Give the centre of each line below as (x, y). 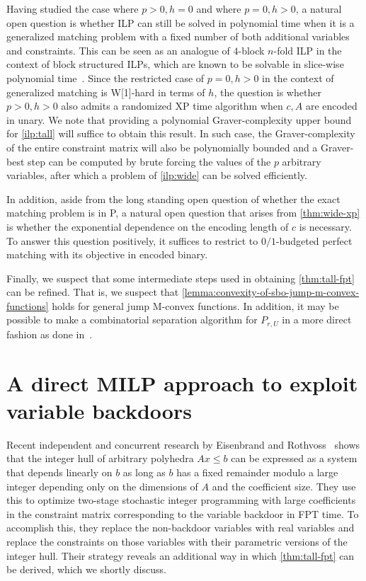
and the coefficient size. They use (284, 486)
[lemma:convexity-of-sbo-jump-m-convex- (270, 292)
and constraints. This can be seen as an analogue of (118, 50)
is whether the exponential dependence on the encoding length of (148, 226)
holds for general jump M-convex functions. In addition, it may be (195, 305)
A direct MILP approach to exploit (182, 382)
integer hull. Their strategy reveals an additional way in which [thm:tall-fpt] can (181, 555)
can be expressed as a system (294, 458)
